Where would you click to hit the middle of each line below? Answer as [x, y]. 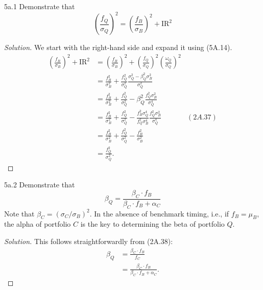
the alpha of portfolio [38, 224]
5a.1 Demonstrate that [40, 6]
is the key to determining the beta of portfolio [152, 224]
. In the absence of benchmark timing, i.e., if [159, 213]
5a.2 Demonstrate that [40, 185]
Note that [19, 213]
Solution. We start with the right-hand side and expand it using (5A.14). [118, 47]
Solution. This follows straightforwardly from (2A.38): [89, 241]
